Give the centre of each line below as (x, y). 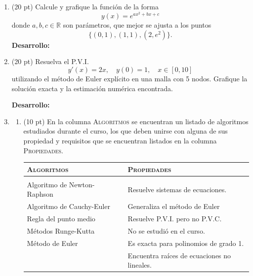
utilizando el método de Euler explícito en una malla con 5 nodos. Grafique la (129, 78)
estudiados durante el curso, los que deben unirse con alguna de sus (126, 131)
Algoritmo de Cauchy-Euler (68, 206)
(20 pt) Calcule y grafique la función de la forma (85, 6)
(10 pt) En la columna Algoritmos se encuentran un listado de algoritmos (136, 121)
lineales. (140, 265)
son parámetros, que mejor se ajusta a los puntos (137, 25)
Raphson (40, 194)
